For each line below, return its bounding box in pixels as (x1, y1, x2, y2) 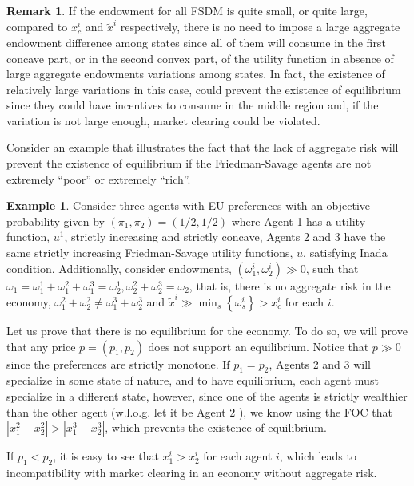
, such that (305, 259, 359, 276)
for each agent (203, 448, 273, 464)
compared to (6, 18, 68, 35)
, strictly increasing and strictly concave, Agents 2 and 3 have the (64, 228, 386, 245)
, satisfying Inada (303, 244, 388, 261)
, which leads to (279, 448, 356, 464)
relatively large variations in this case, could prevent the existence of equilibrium (6, 81, 401, 97)
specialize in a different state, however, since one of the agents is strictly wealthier (6, 387, 408, 404)
